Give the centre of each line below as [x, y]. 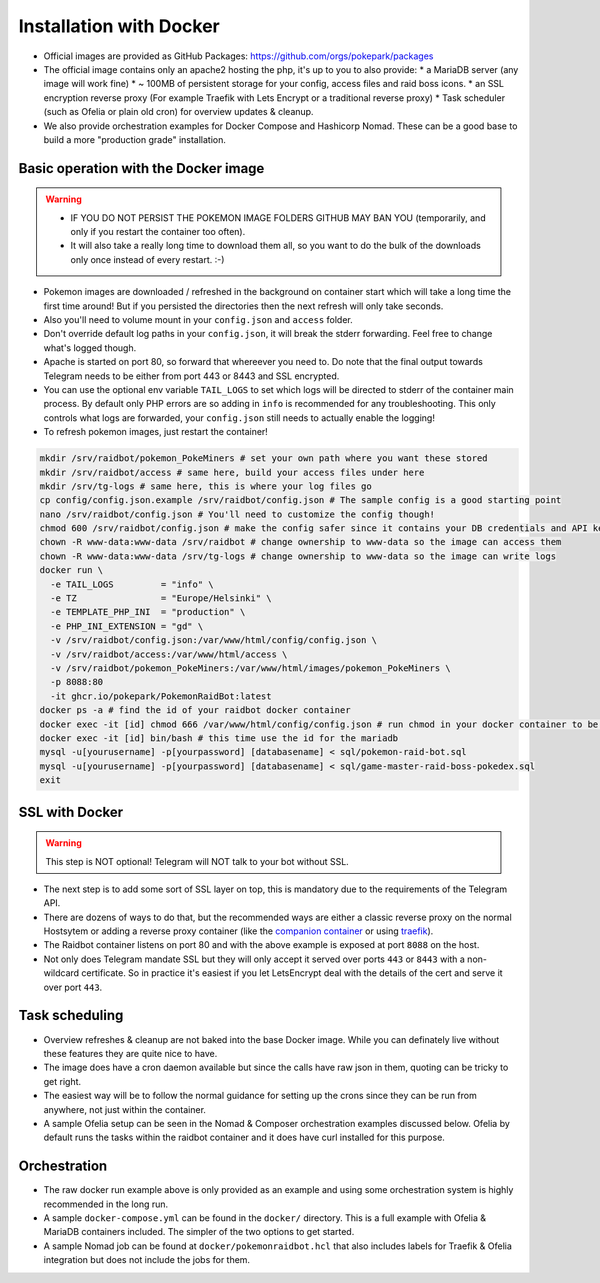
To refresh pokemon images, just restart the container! [156, 432]
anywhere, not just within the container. [125, 1109]
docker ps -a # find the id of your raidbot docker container [195, 710]
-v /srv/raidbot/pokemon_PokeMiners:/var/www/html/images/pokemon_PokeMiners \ [251, 668]
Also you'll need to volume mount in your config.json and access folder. [198, 320]
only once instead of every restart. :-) [147, 259]
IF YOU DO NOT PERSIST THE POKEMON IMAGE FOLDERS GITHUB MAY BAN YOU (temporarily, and [278, 217]
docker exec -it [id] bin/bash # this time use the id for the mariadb [219, 738]
